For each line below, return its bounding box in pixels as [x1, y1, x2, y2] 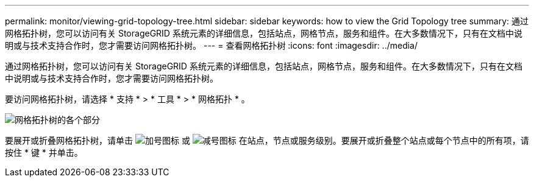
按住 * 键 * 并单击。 [5, 147, 83, 158]
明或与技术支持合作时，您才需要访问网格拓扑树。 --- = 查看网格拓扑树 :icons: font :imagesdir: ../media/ [5, 40, 418, 51]
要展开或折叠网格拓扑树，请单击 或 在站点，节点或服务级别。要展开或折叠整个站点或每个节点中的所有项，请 [5, 135, 529, 145]
